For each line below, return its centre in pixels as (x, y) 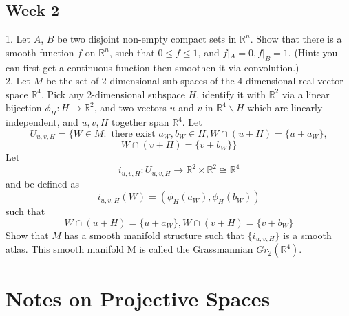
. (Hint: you (313, 52)
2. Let (18, 81)
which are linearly (285, 108)
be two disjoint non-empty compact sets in (147, 39)
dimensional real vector (294, 81)
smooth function (40, 52)
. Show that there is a (296, 39)
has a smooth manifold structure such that (154, 235)
